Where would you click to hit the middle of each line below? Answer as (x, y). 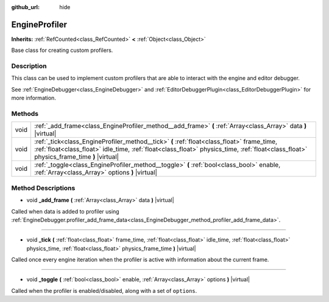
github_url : (25, 7)
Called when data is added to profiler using (65, 211)
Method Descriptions (43, 188)
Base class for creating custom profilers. (62, 50)
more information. (34, 98)
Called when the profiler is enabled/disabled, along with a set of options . (104, 290)
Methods (25, 113)
